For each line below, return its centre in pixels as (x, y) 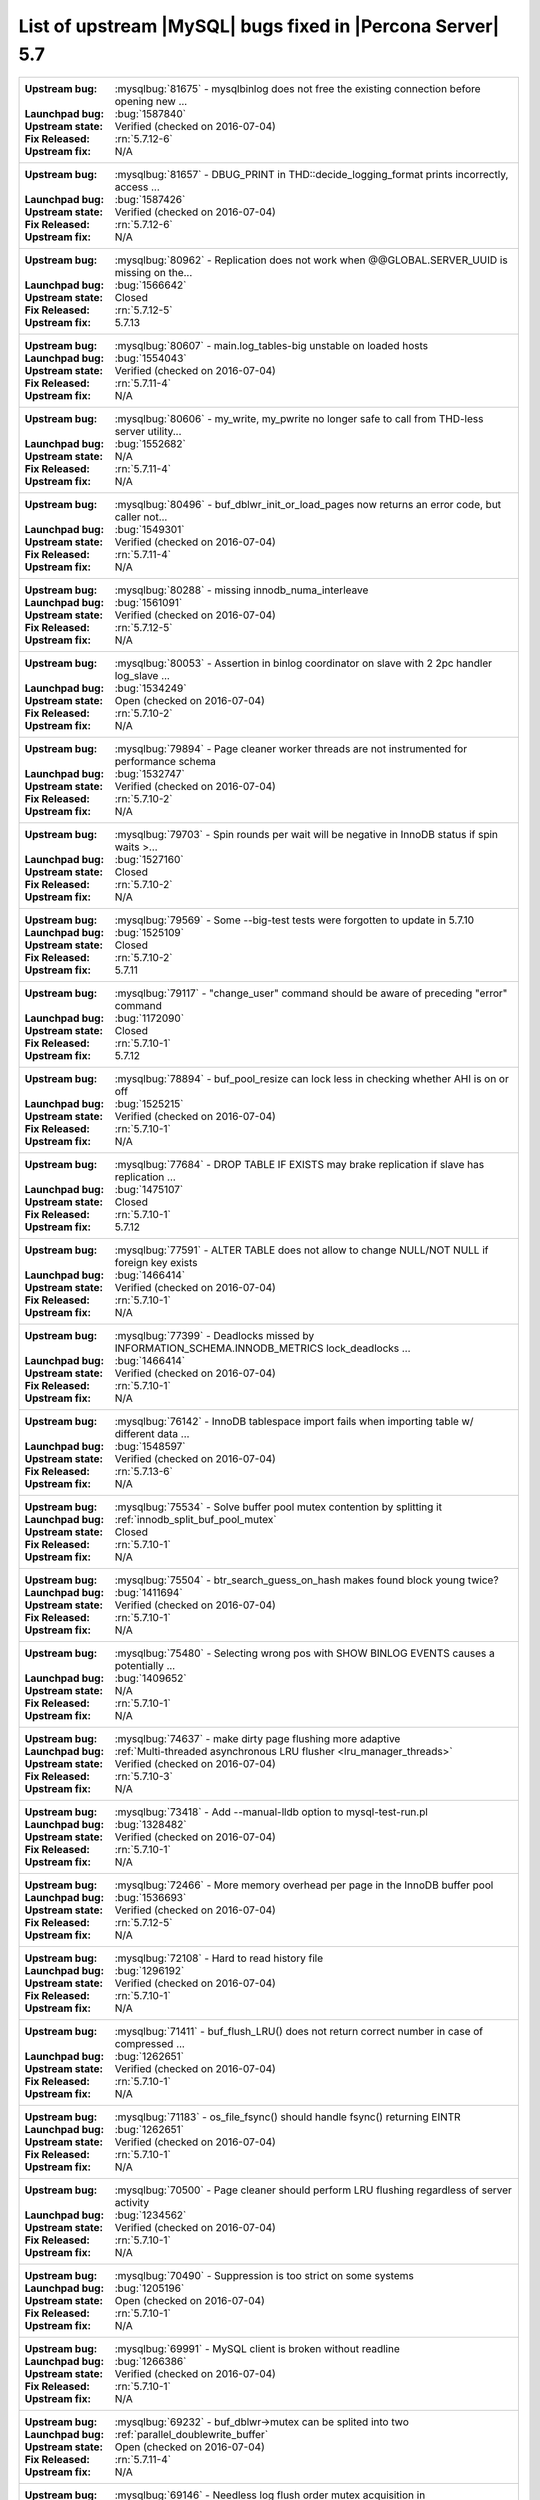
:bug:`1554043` (150, 358)
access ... (137, 187)
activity (132, 2203)
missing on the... (153, 273)
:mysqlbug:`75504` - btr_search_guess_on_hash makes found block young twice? (306, 1580)
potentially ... (145, 1666)
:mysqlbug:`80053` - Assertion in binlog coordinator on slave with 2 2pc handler (303, 663)
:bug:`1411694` (149, 1593)
